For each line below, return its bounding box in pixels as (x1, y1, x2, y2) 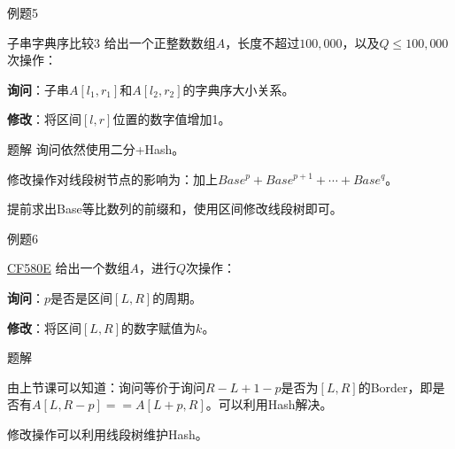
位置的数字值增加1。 (112, 110, 231, 128)
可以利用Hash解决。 (218, 395, 333, 414)
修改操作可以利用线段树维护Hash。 (7, 424, 208, 443)
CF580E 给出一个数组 (7, 259, 130, 277)
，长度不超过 (225, 33, 300, 51)
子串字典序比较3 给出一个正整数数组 (7, 33, 216, 51)
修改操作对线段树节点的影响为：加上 (7, 169, 218, 188)
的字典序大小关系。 (182, 80, 295, 98)
